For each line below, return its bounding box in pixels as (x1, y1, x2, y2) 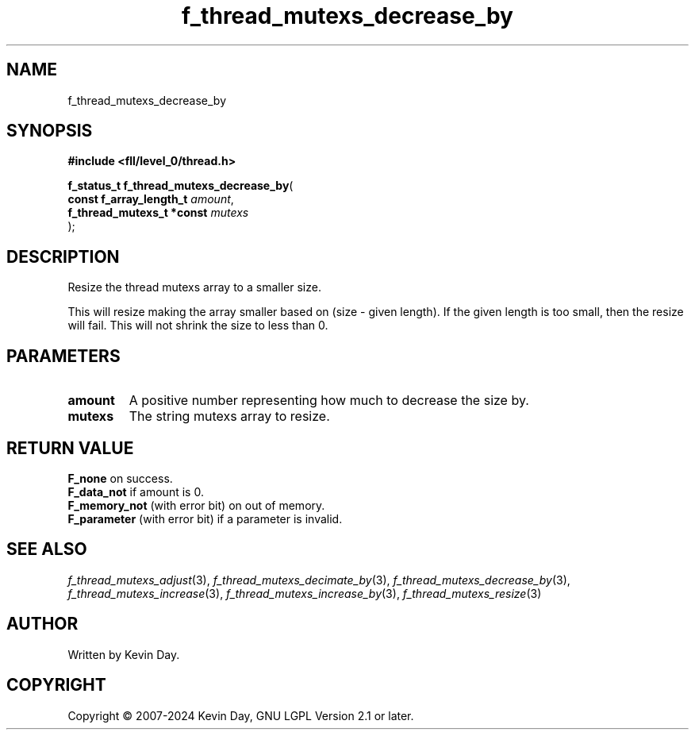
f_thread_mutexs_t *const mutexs (67, 206, 249, 220)
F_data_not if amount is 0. (67, 484, 204, 499)
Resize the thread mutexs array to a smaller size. (67, 280, 321, 295)
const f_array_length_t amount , (67, 192, 234, 206)
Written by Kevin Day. (67, 647, 180, 661)
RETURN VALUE (6, 437, 134, 458)
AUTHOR (6, 614, 79, 634)
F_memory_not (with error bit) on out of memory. (67, 498, 325, 512)
